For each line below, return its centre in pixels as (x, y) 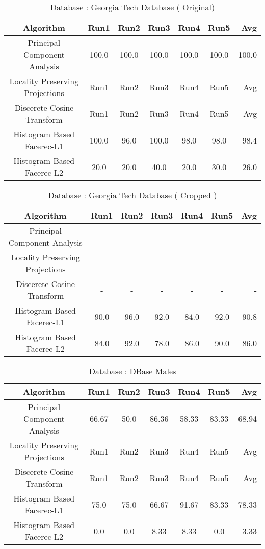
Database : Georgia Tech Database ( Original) (132, 7)
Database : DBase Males (132, 371)
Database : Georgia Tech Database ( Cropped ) (132, 195)
